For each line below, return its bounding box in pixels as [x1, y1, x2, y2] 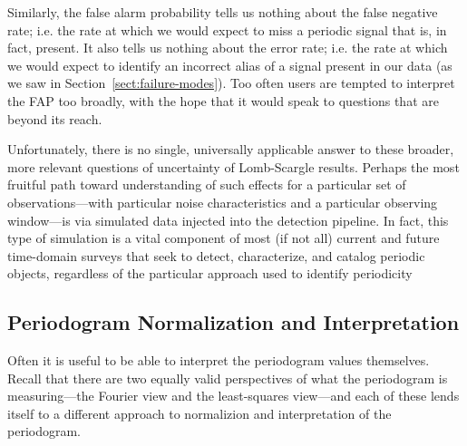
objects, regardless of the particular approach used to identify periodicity [7, 264, 413, 283]
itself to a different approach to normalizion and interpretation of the [7, 403, 392, 422]
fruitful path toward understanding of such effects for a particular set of [7, 175, 406, 194]
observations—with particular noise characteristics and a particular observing [7, 192, 438, 211]
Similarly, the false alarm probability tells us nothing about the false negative [7, 3, 438, 21]
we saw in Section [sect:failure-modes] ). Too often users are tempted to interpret [7, 73, 455, 92]
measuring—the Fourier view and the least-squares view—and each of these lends [7, 386, 460, 405]
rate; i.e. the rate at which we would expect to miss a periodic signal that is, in [7, 20, 447, 39]
